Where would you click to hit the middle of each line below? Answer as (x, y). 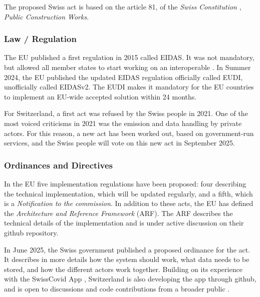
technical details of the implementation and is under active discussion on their (124, 223)
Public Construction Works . (47, 16)
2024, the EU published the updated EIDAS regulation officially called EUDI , (123, 77)
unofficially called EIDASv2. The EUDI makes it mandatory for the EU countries (129, 87)
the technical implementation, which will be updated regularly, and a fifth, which (128, 193)
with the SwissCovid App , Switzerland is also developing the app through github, (130, 279)
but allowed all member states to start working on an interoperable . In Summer (127, 67)
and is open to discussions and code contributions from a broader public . (117, 288)
